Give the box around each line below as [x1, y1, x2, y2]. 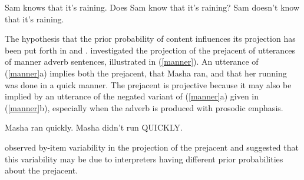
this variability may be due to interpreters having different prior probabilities [5, 152, 283, 165]
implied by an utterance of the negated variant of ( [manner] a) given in [5, 90, 259, 102]
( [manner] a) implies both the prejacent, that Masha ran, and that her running [5, 66, 287, 79]
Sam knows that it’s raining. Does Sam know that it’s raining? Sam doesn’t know [5, 1, 300, 13]
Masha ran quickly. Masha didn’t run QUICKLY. [5, 121, 183, 134]
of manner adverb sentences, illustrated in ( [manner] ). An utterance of [5, 55, 259, 68]
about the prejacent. [5, 164, 78, 176]
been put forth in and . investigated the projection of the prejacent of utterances [5, 44, 296, 56]
